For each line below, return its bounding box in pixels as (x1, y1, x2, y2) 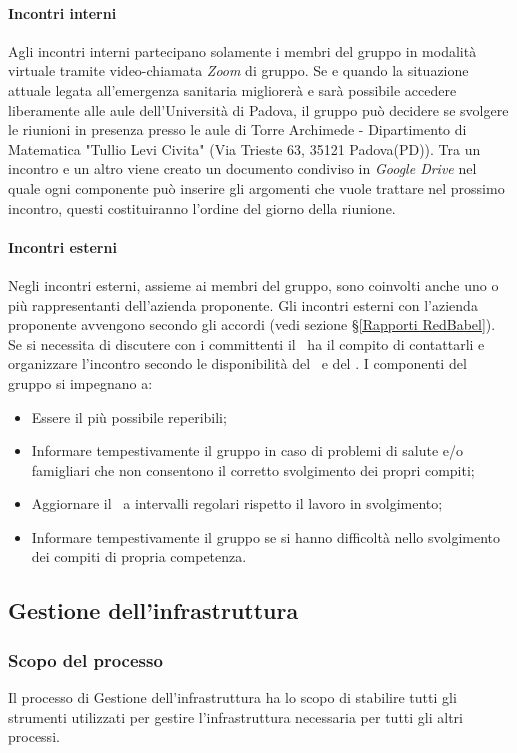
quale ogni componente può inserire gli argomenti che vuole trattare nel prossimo (8, 177, 505, 198)
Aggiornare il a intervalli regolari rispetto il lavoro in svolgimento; (31, 493, 443, 514)
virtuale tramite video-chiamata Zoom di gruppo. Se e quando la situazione (8, 60, 469, 81)
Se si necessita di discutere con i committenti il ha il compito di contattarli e (8, 333, 485, 354)
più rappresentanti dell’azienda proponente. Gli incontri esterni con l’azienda (8, 294, 478, 315)
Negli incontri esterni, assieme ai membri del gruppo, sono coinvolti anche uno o (8, 274, 499, 295)
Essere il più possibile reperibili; (31, 406, 227, 427)
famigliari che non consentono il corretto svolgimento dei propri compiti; (31, 459, 475, 480)
